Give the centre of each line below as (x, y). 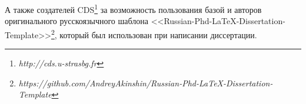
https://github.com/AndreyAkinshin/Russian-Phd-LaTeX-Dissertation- (146, 83)
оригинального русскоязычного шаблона (76, 21)
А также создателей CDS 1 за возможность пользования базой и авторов (133, 9)
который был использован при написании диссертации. (158, 34)
